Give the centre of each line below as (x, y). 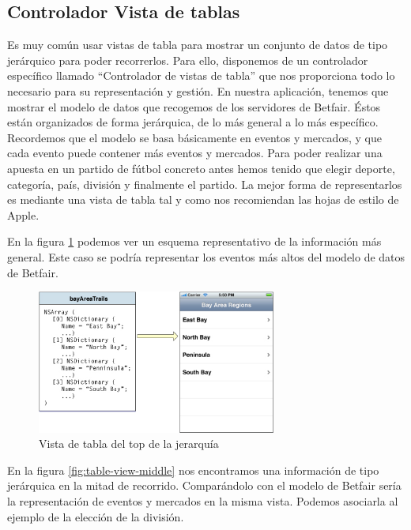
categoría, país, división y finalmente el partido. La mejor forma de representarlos (205, 184)
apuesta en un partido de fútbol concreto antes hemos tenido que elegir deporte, (201, 168)
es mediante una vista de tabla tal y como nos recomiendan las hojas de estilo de (203, 199)
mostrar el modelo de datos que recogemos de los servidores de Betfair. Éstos (194, 106)
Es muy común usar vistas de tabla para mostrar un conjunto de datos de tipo (198, 45)
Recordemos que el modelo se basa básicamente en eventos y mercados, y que (194, 137)
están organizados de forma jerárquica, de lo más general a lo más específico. (193, 122)
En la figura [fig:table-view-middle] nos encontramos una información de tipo (193, 470)
